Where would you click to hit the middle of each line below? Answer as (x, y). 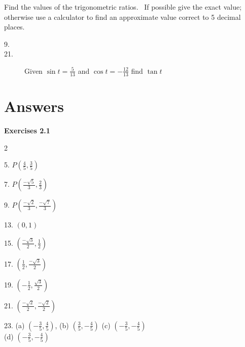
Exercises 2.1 (27, 130)
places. (14, 27)
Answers (34, 106)
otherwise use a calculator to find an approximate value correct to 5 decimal (123, 17)
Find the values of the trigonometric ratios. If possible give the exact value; (123, 7)
